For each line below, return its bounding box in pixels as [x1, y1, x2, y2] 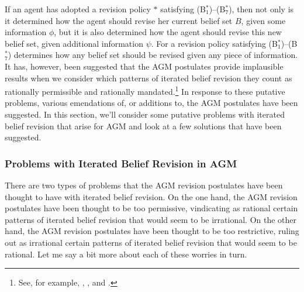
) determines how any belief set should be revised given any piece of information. [8, 49, 298, 61]
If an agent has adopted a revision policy [5, 3, 151, 15]
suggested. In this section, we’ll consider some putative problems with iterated [5, 108, 285, 120]
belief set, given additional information [5, 37, 143, 49]
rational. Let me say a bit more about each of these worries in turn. [5, 248, 247, 260]
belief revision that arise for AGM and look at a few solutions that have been [5, 119, 282, 132]
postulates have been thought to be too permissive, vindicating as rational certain [5, 202, 298, 214]
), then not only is [229, 3, 294, 15]
